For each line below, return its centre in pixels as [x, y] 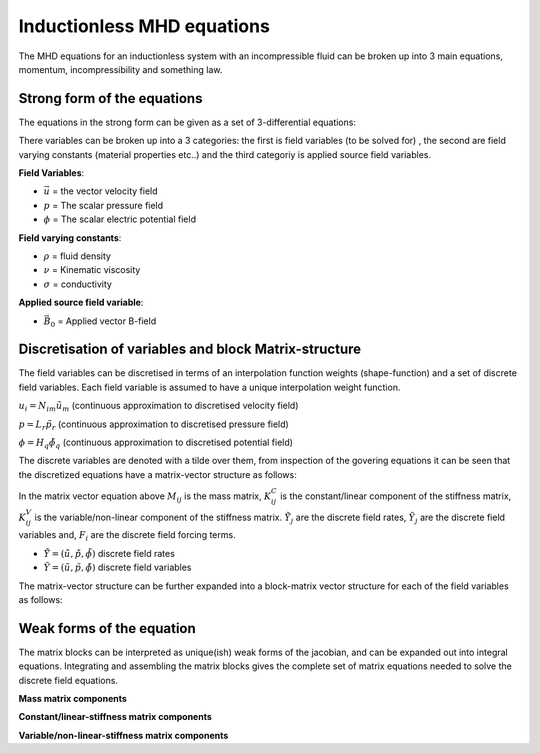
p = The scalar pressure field [103, 205]
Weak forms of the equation [107, 628]
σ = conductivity [77, 284]
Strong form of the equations [110, 98]
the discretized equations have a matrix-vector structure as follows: [157, 474]
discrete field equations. [68, 680]
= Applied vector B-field [107, 321]
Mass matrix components [72, 698]
